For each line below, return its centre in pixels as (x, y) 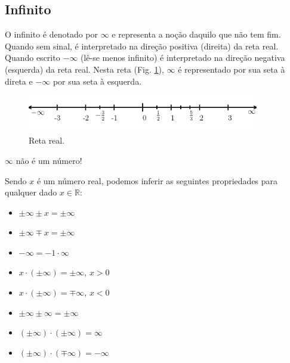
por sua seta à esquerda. (97, 81)
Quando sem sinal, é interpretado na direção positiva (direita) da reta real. (142, 46)
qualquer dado (31, 192)
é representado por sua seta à (232, 69)
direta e (19, 81)
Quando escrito (33, 58)
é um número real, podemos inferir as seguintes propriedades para (157, 180)
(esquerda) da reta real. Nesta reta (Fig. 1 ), (84, 69)
